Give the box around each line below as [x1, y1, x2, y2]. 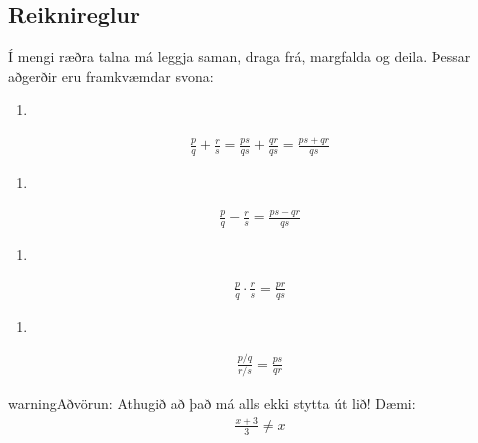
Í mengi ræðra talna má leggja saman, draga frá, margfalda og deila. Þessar [8, 46, 471, 67]
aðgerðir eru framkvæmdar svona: [8, 65, 214, 86]
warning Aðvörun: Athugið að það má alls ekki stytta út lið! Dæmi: [8, 392, 416, 413]
